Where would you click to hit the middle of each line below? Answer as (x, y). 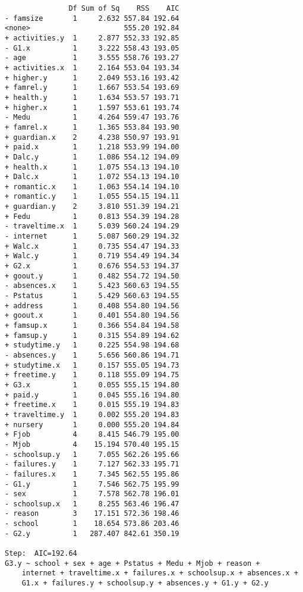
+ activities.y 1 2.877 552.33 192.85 (92, 38)
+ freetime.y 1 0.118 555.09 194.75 (92, 375)
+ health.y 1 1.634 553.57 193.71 (92, 97)
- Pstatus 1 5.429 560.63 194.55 (92, 296)
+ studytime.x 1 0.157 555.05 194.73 (92, 365)
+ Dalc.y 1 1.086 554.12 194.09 (92, 157)
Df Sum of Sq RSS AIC (124, 8)
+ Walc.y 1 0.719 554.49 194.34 (92, 256)
